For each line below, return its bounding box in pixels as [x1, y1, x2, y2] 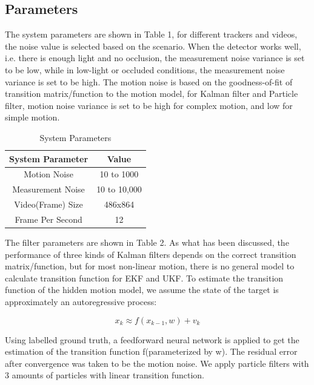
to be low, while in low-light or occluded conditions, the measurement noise [5, 63, 285, 76]
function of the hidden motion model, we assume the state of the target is [5, 283, 279, 296]
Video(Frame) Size [14, 198, 83, 211]
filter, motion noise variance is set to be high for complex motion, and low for [5, 99, 293, 111]
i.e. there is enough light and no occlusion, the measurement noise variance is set [5, 51, 305, 64]
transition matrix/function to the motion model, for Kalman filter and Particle [5, 87, 298, 100]
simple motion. [5, 111, 60, 123]
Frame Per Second [15, 212, 82, 225]
